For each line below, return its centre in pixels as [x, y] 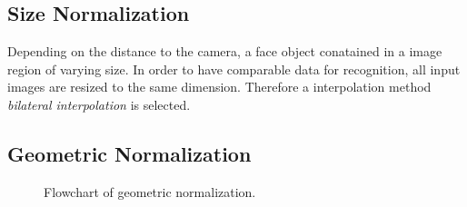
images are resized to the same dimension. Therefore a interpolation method [219, 87]
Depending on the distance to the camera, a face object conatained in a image [225, 51]
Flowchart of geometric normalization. [150, 191]
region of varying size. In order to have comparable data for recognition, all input [234, 69]
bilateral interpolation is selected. [99, 104]
